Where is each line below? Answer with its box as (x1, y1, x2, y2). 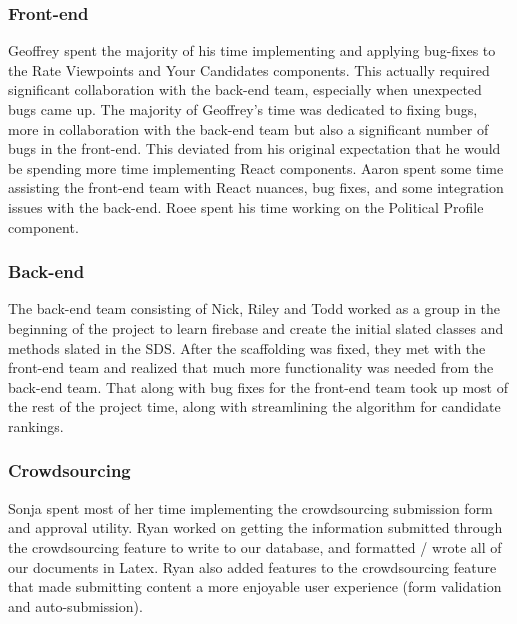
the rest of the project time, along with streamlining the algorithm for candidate (8, 396, 501, 417)
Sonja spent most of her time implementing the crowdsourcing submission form (8, 497, 493, 518)
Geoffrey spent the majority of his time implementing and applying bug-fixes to (8, 40, 496, 61)
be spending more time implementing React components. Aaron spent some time (8, 157, 504, 178)
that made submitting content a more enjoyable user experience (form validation (8, 576, 502, 597)
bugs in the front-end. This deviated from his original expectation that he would (8, 138, 501, 159)
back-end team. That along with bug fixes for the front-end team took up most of (8, 376, 508, 397)
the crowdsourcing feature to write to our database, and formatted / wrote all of (8, 536, 502, 557)
